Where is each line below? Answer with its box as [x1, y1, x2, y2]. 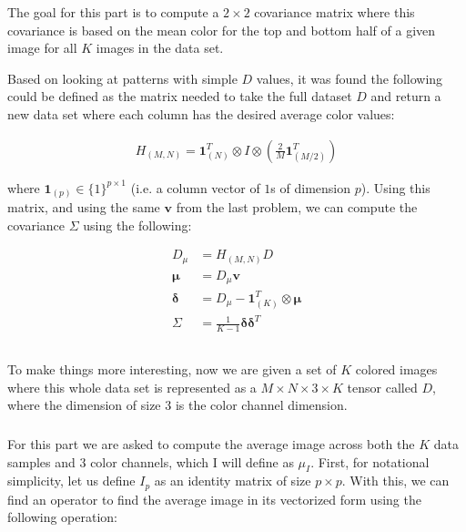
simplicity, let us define [7, 471, 136, 490]
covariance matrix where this [254, 2, 415, 21]
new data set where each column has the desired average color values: [7, 104, 395, 123]
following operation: [7, 507, 118, 527]
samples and [7, 452, 76, 471]
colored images [355, 360, 438, 379]
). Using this [360, 178, 431, 197]
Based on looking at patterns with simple [7, 68, 238, 87]
